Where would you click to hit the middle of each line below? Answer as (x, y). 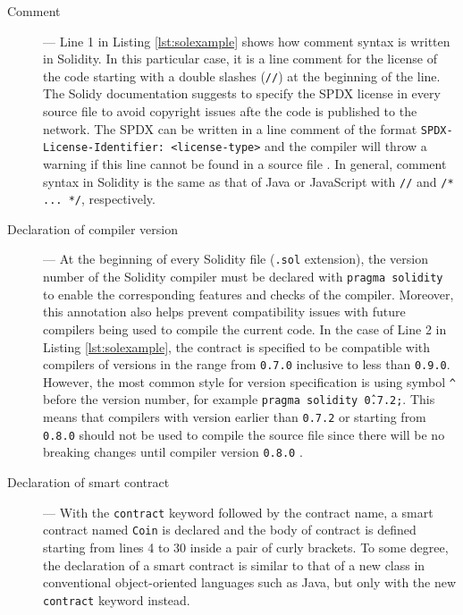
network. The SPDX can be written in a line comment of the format (230, 128)
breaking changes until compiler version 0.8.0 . (173, 452)
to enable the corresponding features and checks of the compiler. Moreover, (248, 294)
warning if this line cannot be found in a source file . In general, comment (245, 163)
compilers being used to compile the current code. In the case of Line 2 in (245, 329)
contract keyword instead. (117, 599)
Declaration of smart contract (88, 482)
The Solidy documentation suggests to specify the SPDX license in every (242, 93)
